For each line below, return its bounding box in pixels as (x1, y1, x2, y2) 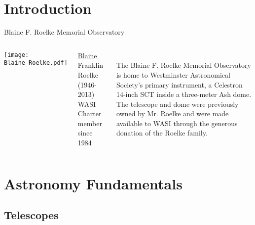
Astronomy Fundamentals (4, 173, 182, 193)
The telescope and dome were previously (116, 98, 239, 109)
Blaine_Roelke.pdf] (4, 59, 68, 67)
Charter (77, 108, 102, 119)
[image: (4, 51, 29, 58)
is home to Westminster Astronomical (116, 69, 230, 80)
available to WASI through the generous (116, 118, 238, 128)
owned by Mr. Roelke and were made (116, 108, 229, 119)
